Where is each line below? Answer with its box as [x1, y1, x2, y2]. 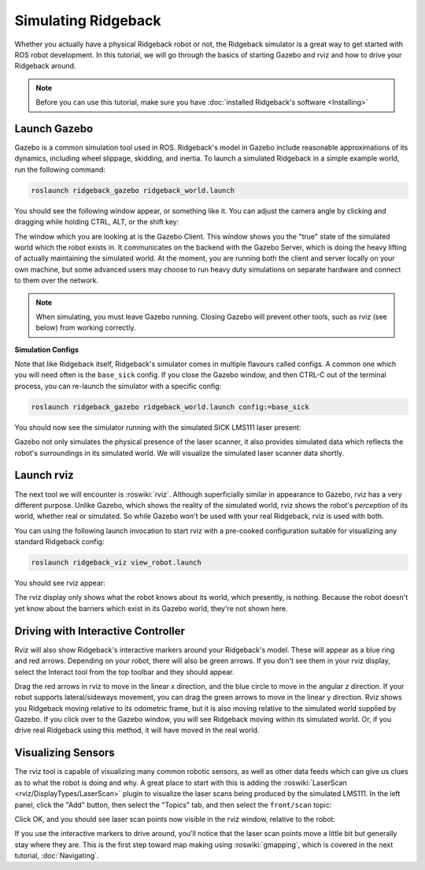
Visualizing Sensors [14, 746, 116, 760]
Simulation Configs [14, 345, 79, 354]
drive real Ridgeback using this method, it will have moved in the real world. [14, 725, 260, 735]
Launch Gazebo [14, 122, 94, 135]
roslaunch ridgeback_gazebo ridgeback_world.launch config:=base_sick [31, 402, 310, 411]
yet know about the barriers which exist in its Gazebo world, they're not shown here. [14, 603, 289, 613]
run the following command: [14, 165, 106, 174]
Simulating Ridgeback [14, 12, 161, 29]
